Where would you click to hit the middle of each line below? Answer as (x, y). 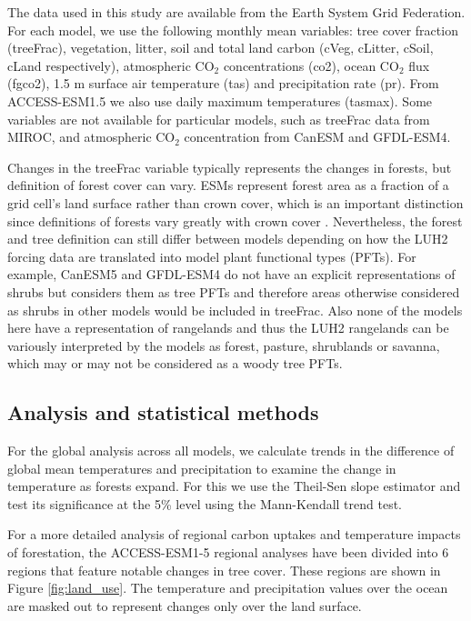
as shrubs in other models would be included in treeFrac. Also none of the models (235, 310)
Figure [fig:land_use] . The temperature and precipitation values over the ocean (228, 588)
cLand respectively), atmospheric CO (111, 65)
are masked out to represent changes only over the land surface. (185, 605)
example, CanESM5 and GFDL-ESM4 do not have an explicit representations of (231, 274)
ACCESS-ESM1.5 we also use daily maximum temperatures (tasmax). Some (220, 100)
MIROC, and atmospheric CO (91, 137)
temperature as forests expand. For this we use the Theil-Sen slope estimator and (234, 486)
